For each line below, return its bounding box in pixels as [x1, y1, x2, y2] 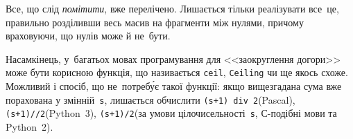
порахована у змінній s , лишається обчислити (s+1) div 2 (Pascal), [6, 92, 295, 106]
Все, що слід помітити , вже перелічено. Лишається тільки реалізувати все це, [6, 1, 339, 15]
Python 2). [6, 119, 53, 133]
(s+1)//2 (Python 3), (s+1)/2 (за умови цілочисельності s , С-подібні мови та [6, 106, 337, 120]
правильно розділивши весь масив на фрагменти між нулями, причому [6, 15, 304, 29]
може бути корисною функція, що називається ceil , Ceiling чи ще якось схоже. [6, 65, 348, 80]
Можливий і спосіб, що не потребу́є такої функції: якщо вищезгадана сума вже [6, 79, 342, 93]
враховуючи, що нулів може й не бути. [6, 28, 171, 43]
